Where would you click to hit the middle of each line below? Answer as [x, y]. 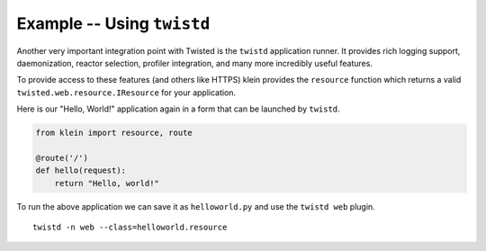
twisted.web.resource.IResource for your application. [126, 92]
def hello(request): [81, 170]
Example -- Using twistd [113, 23]
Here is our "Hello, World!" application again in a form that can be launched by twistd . [179, 109]
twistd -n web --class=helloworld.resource [130, 228]
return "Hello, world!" [107, 183]
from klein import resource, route [114, 133]
